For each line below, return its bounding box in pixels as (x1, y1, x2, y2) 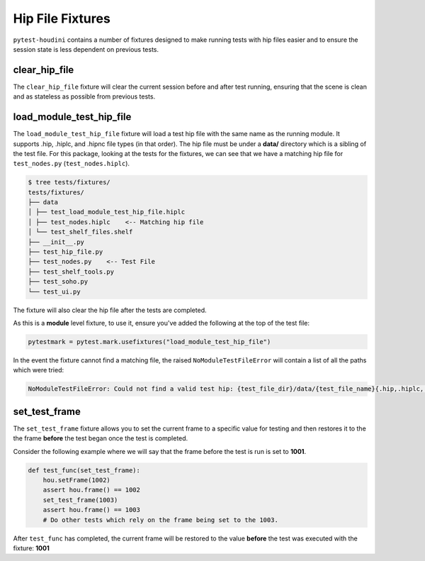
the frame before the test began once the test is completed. (13, 434, 188, 443)
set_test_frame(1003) (42, 496, 118, 504)
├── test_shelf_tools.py (28, 267, 115, 276)
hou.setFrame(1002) (42, 476, 111, 484)
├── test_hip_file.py (28, 248, 103, 256)
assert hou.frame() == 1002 (42, 486, 141, 494)
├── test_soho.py (28, 277, 89, 286)
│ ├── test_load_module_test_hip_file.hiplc (28, 208, 186, 216)
